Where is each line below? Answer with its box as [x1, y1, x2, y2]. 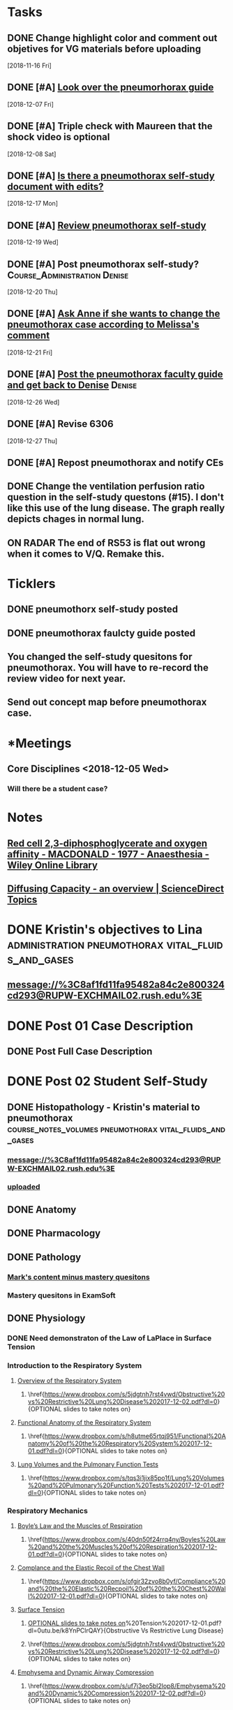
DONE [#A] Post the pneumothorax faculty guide [7, 368, 223, 380]
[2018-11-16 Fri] [7, 61, 52, 70]
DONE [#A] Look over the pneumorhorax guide [7, 82, 214, 93]
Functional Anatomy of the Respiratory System [17, 1418, 151, 1427]
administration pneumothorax [7, 936, 164, 952]
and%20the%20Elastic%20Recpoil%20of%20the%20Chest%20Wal [27, 1584, 226, 1593]
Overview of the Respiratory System [17, 1377, 122, 1385]
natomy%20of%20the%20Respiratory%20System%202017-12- [27, 1439, 213, 1448]
